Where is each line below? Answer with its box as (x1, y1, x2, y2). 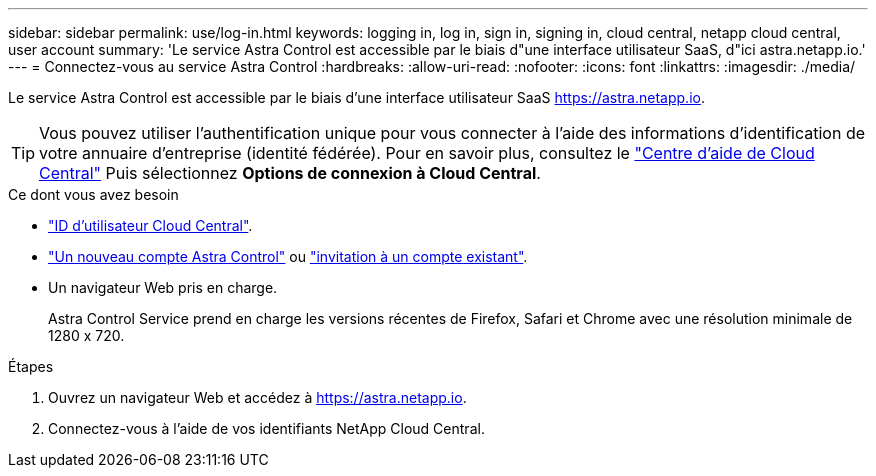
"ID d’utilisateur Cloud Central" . (48, 217, 253, 234)
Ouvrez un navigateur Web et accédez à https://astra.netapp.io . (48, 389, 467, 406)
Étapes (8, 358, 54, 375)
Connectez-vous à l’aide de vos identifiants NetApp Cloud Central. (48, 420, 485, 437)
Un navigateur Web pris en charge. (48, 279, 278, 296)
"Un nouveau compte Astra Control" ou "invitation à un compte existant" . (48, 248, 528, 265)
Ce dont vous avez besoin (8, 186, 179, 203)
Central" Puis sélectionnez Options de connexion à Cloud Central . (39, 163, 541, 183)
